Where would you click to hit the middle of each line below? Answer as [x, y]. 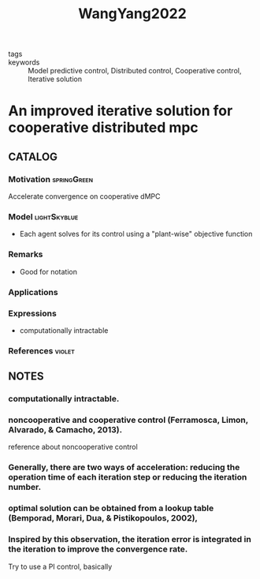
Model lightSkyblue [43, 216]
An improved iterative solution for [121, 111]
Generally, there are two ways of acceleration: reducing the [124, 468]
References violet [41, 350]
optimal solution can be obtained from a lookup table [111, 508]
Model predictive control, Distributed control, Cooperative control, [135, 71]
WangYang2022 [132, 14]
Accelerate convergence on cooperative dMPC [84, 196]
